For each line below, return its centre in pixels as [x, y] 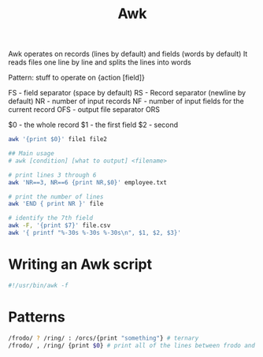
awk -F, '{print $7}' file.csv [59, 225]
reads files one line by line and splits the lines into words [100, 62]
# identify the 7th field [50, 218]
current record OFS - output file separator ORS [84, 110]
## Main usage [31, 154]
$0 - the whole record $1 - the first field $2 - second [93, 125]
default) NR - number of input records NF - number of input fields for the [126, 101]
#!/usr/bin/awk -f [38, 285]
